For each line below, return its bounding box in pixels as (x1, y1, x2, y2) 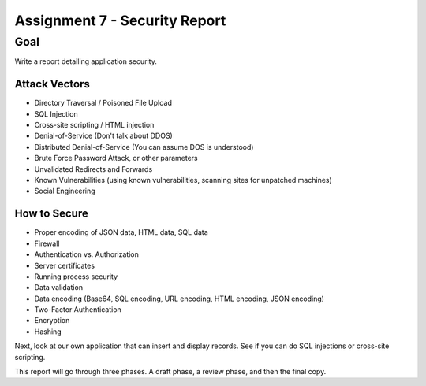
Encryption (34, 316, 70, 325)
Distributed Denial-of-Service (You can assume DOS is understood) (34, 142, 254, 151)
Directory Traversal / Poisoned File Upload (34, 98, 173, 108)
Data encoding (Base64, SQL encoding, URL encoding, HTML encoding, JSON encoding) (34, 294, 325, 303)
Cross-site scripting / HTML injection (34, 121, 155, 130)
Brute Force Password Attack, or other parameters (34, 154, 198, 163)
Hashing (34, 327, 62, 336)
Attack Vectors (14, 77, 91, 91)
